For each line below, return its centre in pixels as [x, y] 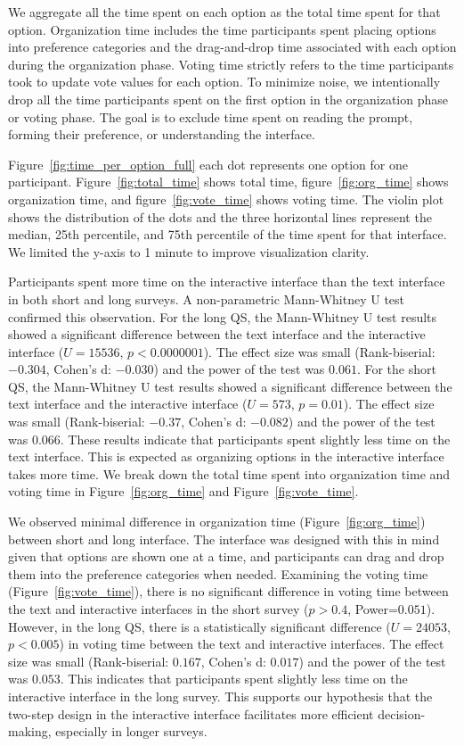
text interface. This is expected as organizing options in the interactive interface [226, 456]
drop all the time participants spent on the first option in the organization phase [228, 99]
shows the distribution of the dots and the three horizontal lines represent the [220, 216]
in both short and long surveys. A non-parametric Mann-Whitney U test [207, 298]
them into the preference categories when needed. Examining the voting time [218, 573]
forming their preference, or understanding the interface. [162, 134]
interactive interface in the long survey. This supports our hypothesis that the [220, 696]
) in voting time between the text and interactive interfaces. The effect [252, 644]
